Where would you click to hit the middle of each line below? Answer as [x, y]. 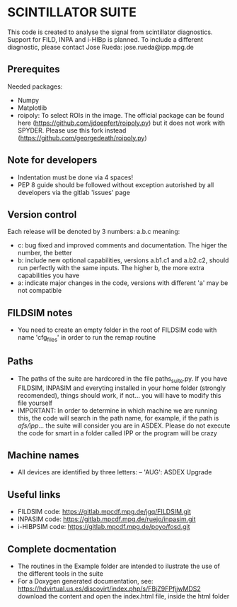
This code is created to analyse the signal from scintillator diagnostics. [110, 32]
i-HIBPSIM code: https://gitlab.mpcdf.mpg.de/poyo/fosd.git [104, 527]
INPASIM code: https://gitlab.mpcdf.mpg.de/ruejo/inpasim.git [106, 519]
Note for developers [52, 160]
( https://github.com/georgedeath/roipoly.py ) [82, 138]
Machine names [44, 455]
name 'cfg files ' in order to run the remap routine [87, 338]
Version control [42, 215]
